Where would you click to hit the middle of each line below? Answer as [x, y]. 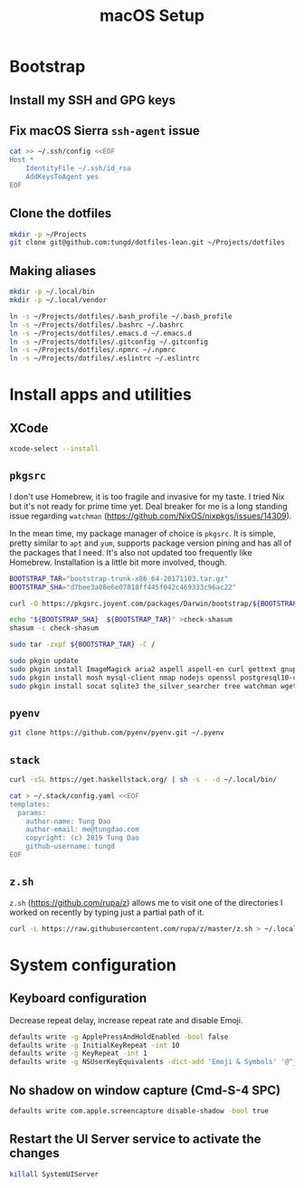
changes [35, 1153]
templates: [30, 804]
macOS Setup [152, 16]
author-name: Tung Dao [68, 821]
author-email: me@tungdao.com [83, 830]
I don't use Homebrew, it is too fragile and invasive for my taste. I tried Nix [147, 496]
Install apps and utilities [100, 395]
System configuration [93, 965]
